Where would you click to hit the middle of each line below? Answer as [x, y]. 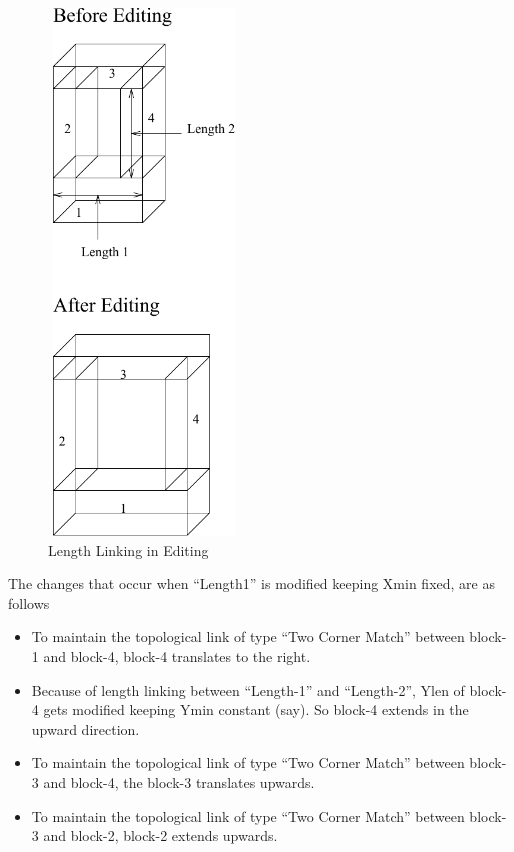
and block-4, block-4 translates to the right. [177, 655]
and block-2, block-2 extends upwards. [160, 835]
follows [29, 602]
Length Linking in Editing [128, 549]
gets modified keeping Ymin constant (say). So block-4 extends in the [256, 709]
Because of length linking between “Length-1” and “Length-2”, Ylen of [248, 689]
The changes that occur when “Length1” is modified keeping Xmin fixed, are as [251, 583]
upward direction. [85, 728]
